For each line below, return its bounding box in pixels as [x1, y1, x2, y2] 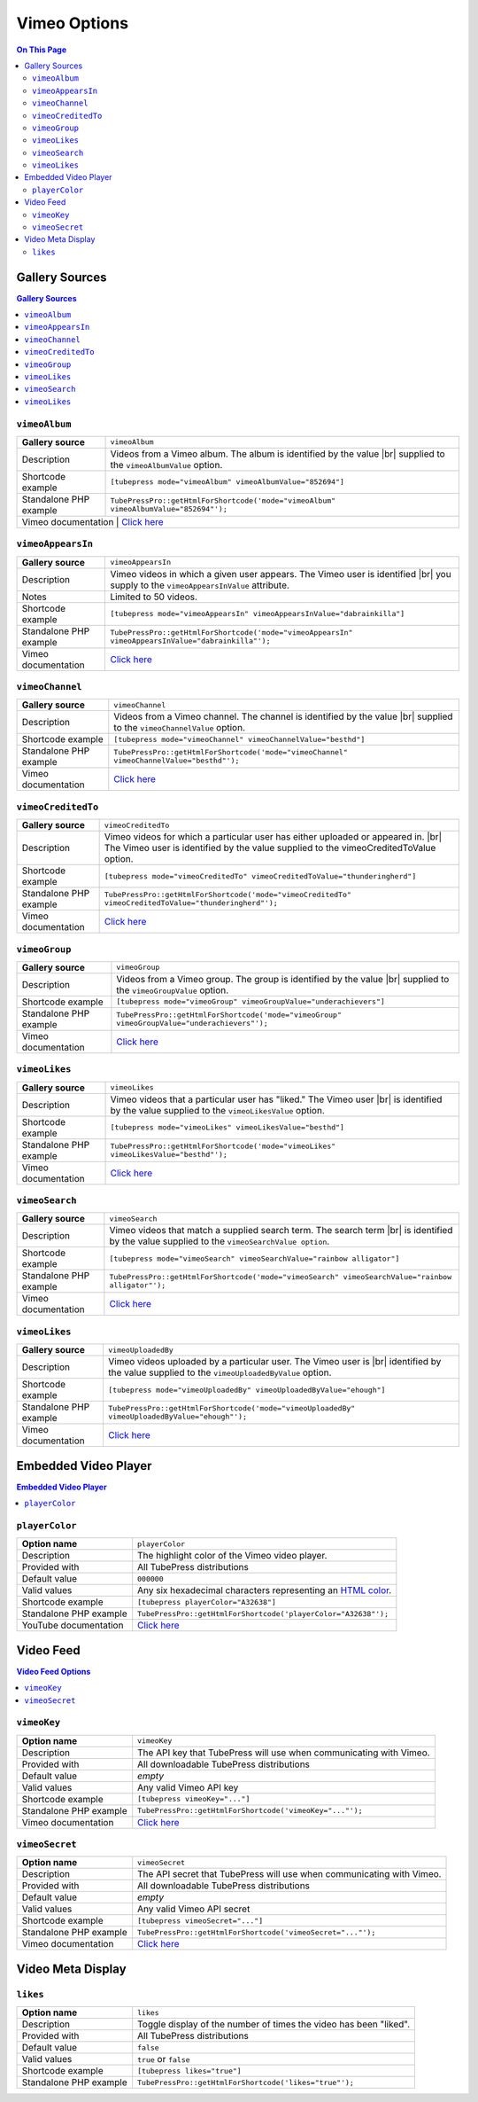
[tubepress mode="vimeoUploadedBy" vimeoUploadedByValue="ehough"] [107, 1385, 386, 1395]
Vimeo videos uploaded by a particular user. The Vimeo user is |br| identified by [107, 1356, 442, 1368]
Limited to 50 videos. [110, 590, 198, 603]
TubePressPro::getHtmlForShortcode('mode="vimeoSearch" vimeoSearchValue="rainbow [109, 1272, 452, 1282]
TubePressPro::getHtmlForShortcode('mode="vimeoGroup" [116, 1010, 343, 1020]
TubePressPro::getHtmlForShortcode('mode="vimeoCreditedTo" [104, 890, 351, 900]
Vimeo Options [16, 13, 128, 33]
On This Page [16, 44, 67, 55]
